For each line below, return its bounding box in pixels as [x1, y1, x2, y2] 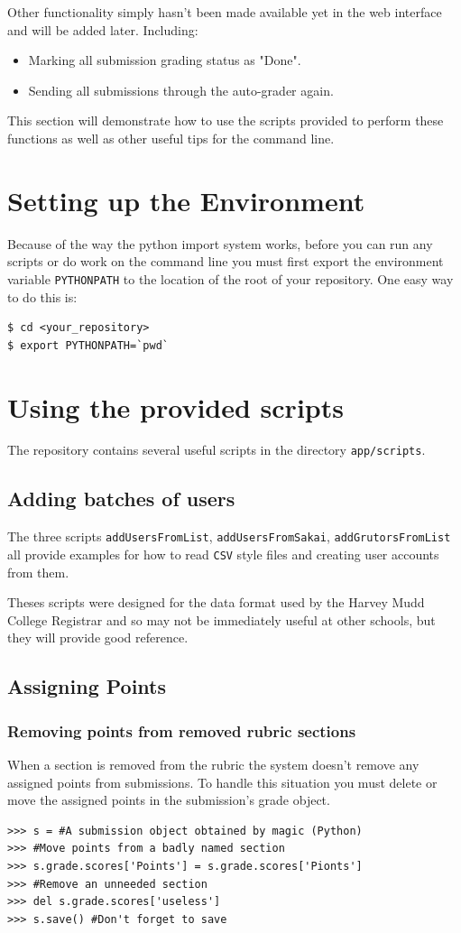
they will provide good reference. [7, 628, 189, 647]
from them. [7, 562, 69, 581]
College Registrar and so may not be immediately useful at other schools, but [7, 610, 436, 629]
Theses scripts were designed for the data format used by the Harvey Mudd [7, 593, 425, 612]
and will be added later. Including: [7, 20, 198, 39]
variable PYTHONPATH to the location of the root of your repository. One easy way [7, 269, 454, 288]
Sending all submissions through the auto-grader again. [28, 80, 334, 99]
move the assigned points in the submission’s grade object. [7, 790, 330, 809]
